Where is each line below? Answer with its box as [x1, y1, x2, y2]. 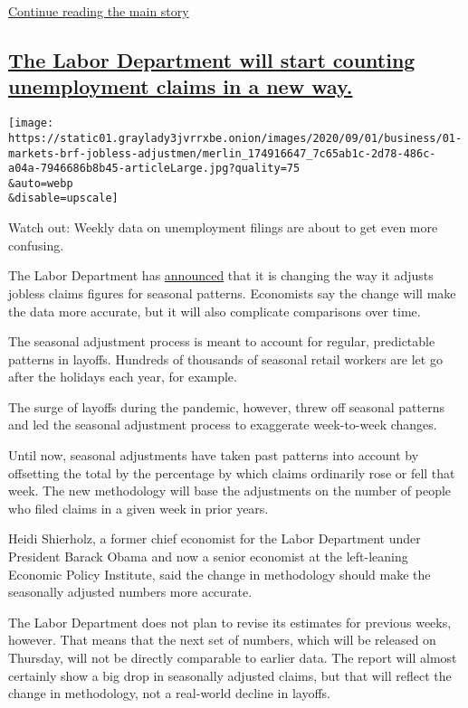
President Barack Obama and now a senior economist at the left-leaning [8, 547, 408, 566]
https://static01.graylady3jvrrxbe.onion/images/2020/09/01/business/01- [8, 131, 463, 145]
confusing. [8, 235, 64, 254]
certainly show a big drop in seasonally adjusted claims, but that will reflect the [8, 666, 452, 684]
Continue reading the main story [8, 2, 189, 20]
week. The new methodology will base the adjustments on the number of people [8, 481, 452, 500]
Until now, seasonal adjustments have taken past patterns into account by [8, 446, 419, 465]
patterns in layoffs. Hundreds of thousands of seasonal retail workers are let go [8, 349, 443, 368]
